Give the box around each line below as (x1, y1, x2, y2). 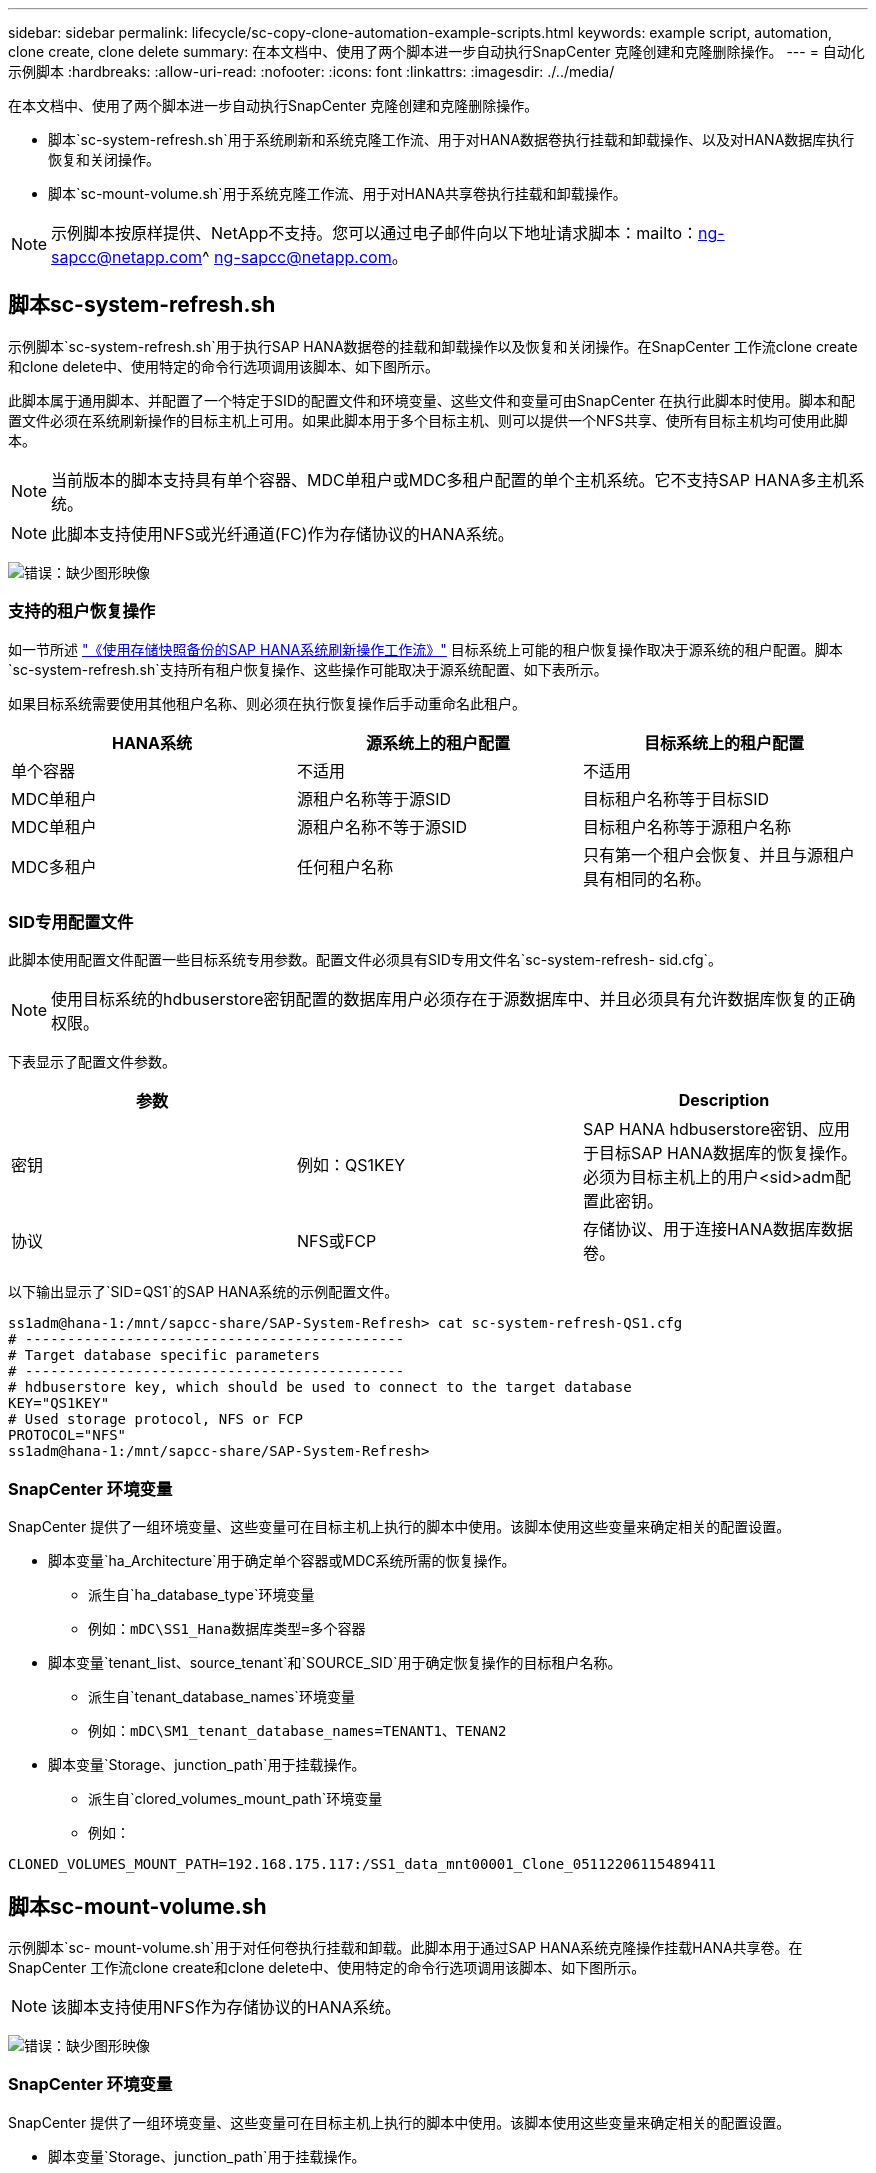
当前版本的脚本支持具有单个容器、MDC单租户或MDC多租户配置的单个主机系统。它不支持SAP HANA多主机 (51, 469, 849, 490)
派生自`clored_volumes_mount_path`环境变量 (88, 1790, 383, 1808)
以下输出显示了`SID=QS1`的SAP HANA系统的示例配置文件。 (8, 1283, 399, 1301)
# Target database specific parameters (8, 1347, 320, 1364)
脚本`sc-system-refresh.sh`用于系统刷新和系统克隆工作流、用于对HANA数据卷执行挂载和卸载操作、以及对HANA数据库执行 (48, 131, 855, 148)
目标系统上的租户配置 (643, 732, 804, 753)
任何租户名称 (296, 856, 393, 877)
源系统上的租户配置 (365, 732, 510, 753)
